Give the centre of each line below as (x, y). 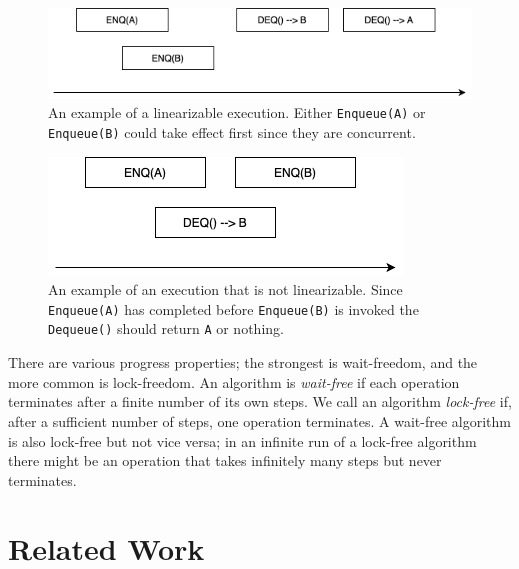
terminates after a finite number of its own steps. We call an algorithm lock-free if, (260, 401)
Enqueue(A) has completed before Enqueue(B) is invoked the (233, 308)
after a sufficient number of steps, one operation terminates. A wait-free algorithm (259, 420)
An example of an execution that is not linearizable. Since (225, 289)
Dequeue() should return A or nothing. (166, 328)
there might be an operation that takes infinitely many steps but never (225, 460)
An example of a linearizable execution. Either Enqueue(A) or (237, 112)
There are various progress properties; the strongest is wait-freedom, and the (243, 362)
